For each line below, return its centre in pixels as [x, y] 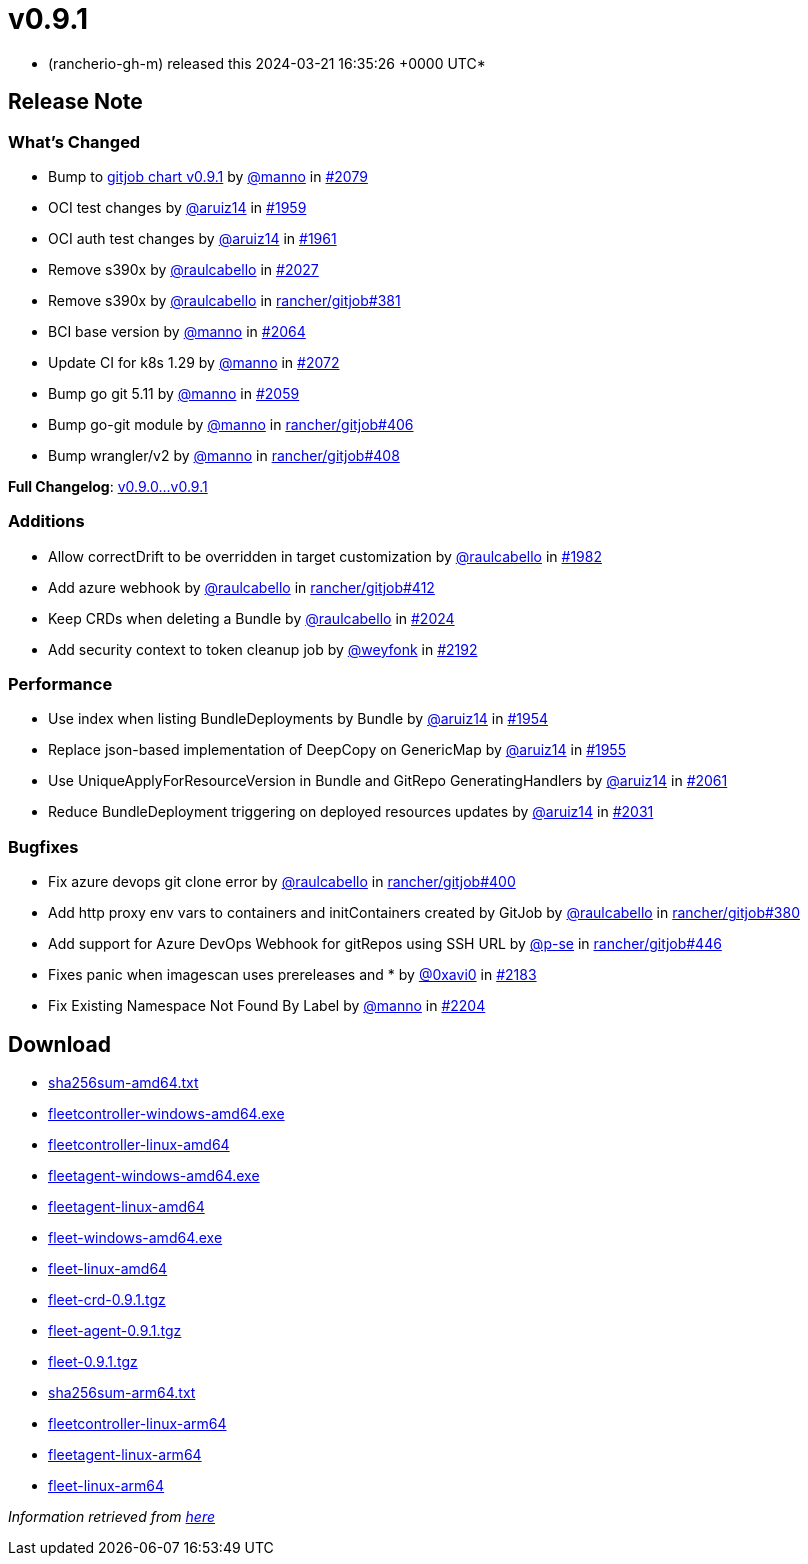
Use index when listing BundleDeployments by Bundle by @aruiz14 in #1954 [298, 719]
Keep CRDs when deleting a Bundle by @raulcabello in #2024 [251, 618]
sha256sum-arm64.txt [122, 1393]
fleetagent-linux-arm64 [125, 1455]
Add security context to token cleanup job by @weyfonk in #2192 [263, 649]
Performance [60, 684]
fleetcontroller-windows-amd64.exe [166, 1114]
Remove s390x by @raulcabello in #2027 [183, 269]
